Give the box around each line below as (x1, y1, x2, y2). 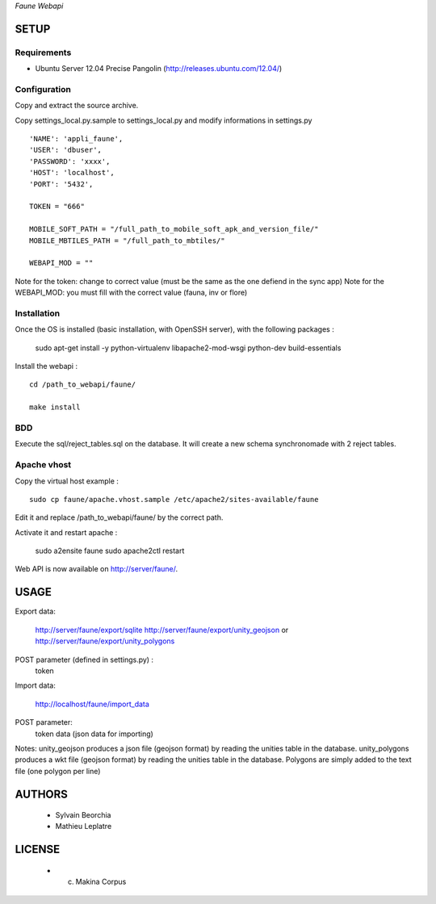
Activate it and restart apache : (15, 527, 118, 537)
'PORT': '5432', (29, 179, 94, 189)
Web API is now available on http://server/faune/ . (15, 564, 178, 574)
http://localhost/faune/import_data (35, 699, 149, 709)
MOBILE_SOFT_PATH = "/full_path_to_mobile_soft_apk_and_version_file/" (29, 224, 319, 234)
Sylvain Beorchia (55, 810, 111, 820)
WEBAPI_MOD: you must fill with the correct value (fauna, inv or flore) (15, 287, 248, 298)
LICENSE (15, 843, 61, 856)
